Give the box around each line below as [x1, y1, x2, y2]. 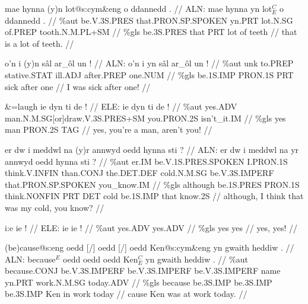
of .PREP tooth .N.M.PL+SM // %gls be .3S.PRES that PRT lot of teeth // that [5, 25, 297, 38]
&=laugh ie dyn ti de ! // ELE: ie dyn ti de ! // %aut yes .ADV [5, 100, 237, 113]
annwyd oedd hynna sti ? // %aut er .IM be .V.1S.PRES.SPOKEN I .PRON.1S [5, 155, 288, 167]
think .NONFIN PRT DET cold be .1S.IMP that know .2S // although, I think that [5, 190, 304, 202]
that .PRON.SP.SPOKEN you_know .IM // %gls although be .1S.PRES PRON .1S [5, 178, 300, 190]
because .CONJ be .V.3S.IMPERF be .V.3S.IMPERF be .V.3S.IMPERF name [5, 264, 281, 277]
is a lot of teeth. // [5, 37, 74, 49]
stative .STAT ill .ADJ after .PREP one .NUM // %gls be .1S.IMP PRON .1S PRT [5, 68, 294, 81]
